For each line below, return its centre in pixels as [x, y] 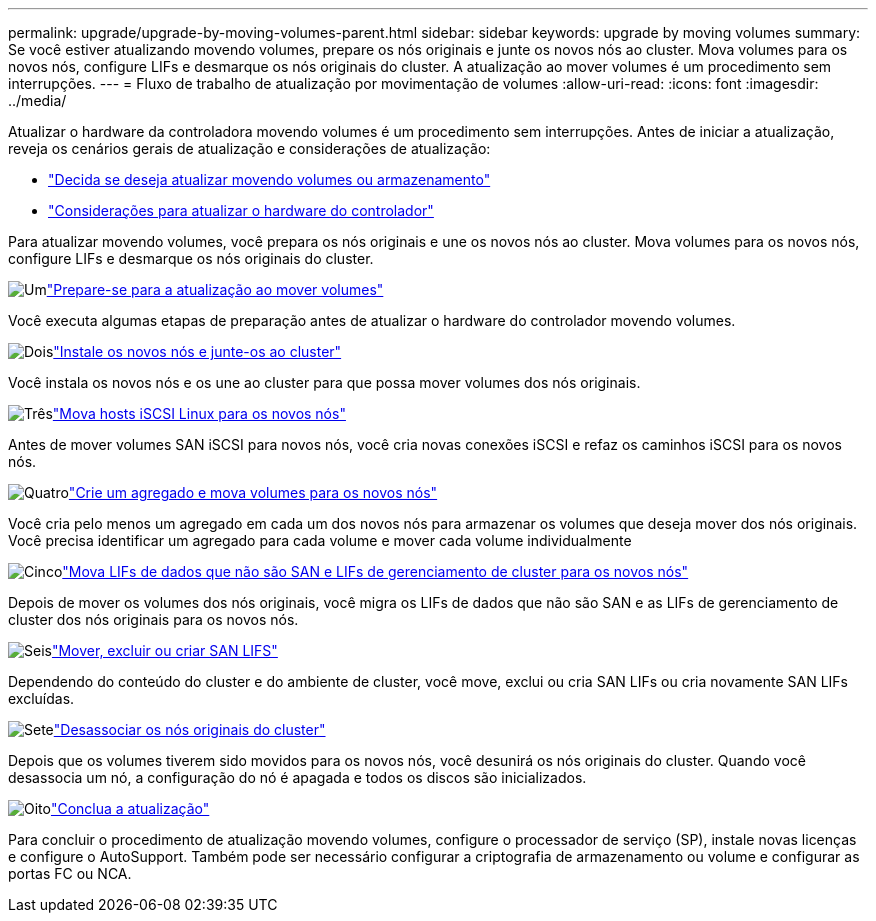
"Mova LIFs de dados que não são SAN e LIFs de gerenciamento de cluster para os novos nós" [375, 571]
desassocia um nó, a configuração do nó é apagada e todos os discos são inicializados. [297, 777]
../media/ [37, 100]
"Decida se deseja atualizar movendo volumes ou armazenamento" [269, 179]
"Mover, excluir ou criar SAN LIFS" [164, 650]
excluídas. [41, 698]
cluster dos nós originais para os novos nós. [153, 619]
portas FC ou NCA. [70, 873]
